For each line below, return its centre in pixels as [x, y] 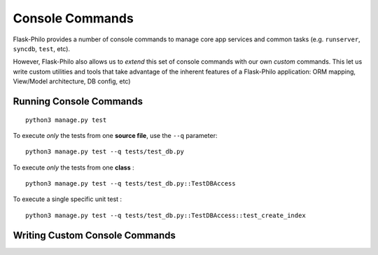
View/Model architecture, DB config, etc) [72, 81]
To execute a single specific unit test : [68, 199]
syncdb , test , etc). [41, 48]
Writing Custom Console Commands [94, 235]
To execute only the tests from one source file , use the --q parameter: [115, 135]
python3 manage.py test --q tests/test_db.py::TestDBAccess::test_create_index [166, 215]
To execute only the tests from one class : [73, 167]
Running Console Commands [78, 101]
